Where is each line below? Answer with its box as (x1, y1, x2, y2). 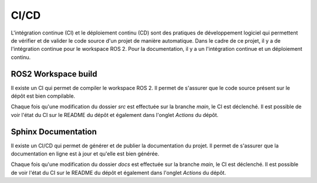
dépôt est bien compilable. (11, 92, 76, 99)
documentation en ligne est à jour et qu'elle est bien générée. (11, 150, 160, 157)
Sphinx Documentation (11, 126, 97, 137)
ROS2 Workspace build (11, 69, 97, 79)
